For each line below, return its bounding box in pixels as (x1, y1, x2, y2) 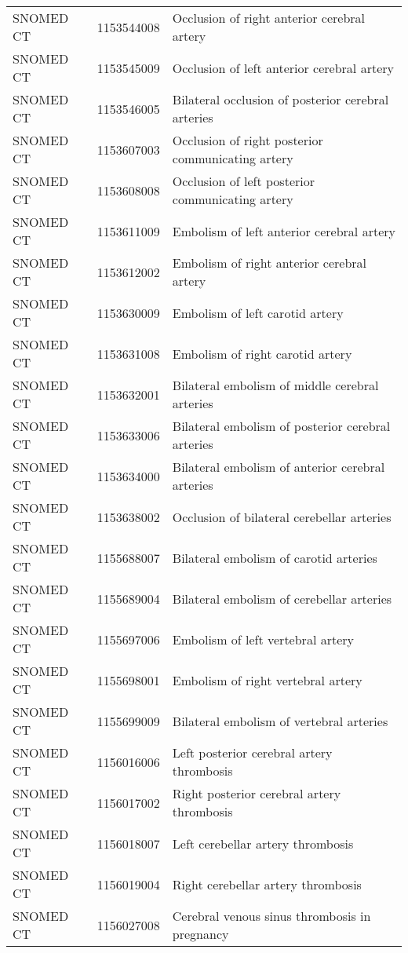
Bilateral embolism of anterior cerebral (172, 458, 385, 476)
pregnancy (172, 925, 229, 943)
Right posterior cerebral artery (172, 784, 341, 802)
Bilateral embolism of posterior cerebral (172, 417, 391, 435)
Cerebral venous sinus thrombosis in (172, 907, 371, 925)
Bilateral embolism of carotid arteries (172, 548, 377, 567)
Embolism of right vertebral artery (172, 670, 362, 689)
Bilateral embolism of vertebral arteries (172, 711, 388, 730)
